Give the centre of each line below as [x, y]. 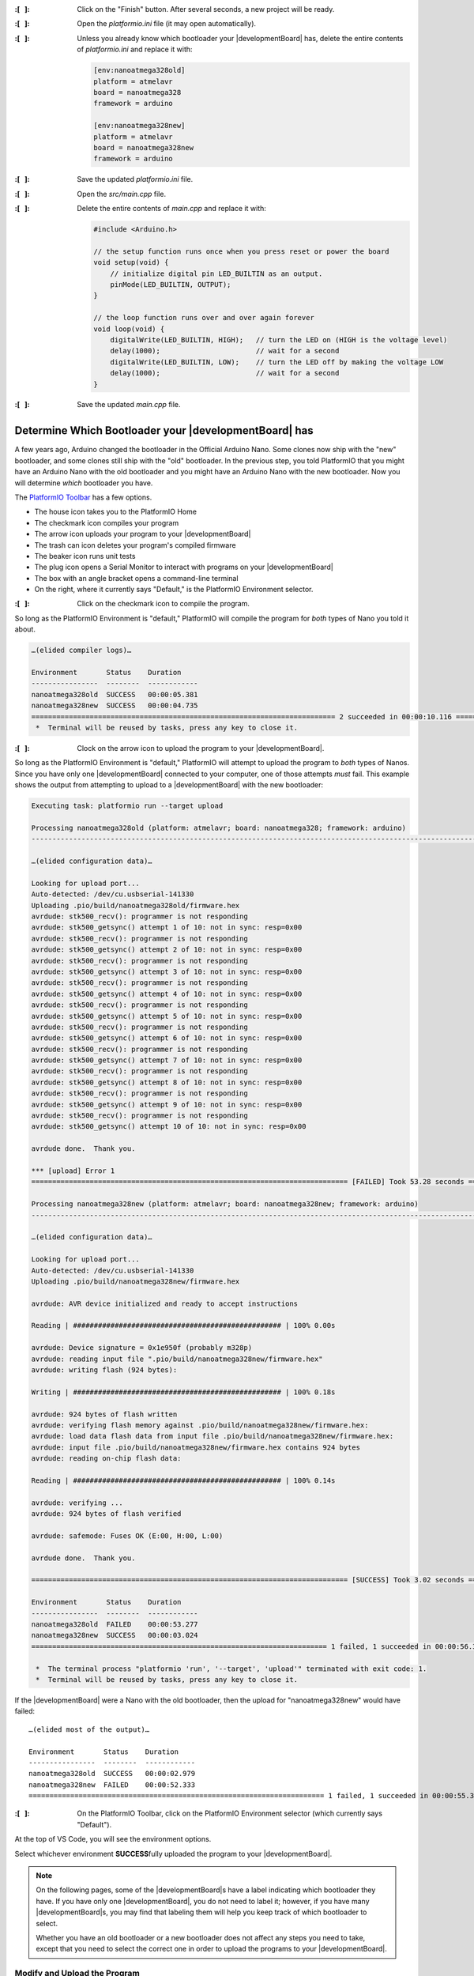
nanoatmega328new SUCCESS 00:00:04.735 [115, 706]
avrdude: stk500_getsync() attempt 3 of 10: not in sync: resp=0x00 [167, 971]
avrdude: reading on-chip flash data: [106, 1459]
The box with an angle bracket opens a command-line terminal [136, 578]
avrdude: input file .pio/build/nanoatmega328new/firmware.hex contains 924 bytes [196, 1447]
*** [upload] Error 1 [73, 1171]
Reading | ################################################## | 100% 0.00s [183, 1326]
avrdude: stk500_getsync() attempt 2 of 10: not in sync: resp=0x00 [167, 950]
